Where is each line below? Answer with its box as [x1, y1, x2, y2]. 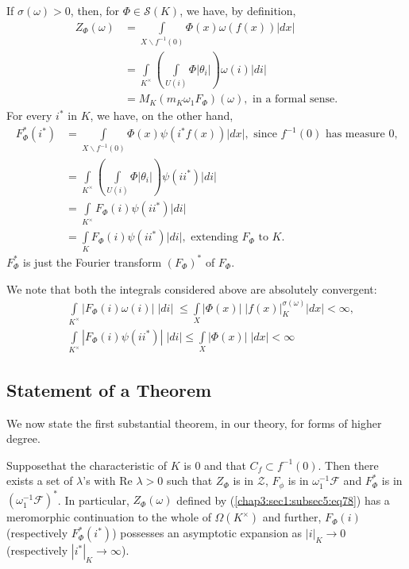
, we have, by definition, [179, 2, 296, 18]
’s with [83, 472, 116, 489]
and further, [262, 509, 322, 525]
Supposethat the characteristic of [6, 456, 168, 473]
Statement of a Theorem [6, 377, 212, 402]
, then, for [70, 2, 119, 18]
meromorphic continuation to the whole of [6, 509, 211, 525]
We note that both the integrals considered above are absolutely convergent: [6, 280, 377, 297]
